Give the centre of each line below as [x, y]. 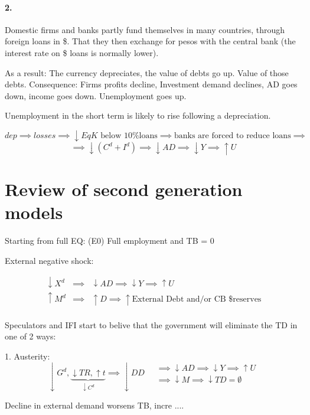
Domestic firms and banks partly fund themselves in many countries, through [145, 29]
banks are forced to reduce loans [232, 135]
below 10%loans [129, 135]
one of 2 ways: [30, 336]
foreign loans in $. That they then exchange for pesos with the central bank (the [150, 41]
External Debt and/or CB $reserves [197, 300]
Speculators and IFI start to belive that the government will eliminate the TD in [151, 324]
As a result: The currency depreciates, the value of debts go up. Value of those [147, 72]
